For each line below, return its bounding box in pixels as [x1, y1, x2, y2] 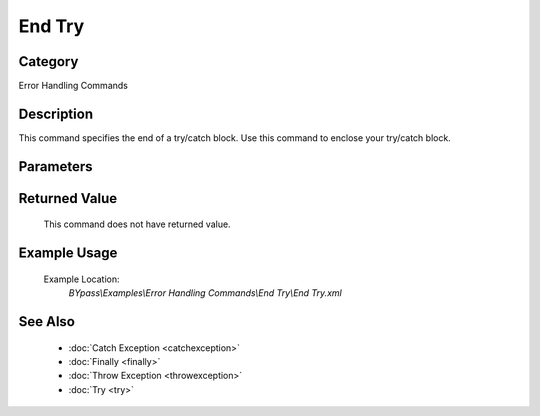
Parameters [18, 158, 93, 175]
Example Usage [18, 245, 118, 262]
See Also [18, 313, 75, 330]
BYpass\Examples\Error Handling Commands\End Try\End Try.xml [68, 287, 342, 299]
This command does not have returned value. [43, 218, 231, 230]
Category [18, 53, 79, 70]
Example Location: [43, 273, 120, 285]
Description [18, 105, 94, 122]
